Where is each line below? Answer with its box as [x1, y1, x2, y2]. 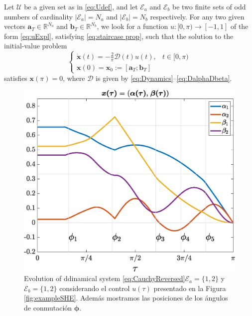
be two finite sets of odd [172, 1, 246, 11]
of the [230, 21, 249, 31]
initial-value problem [4, 40, 67, 51]
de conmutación [24, 302, 72, 313]
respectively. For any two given [150, 11, 245, 21]
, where [63, 72, 85, 83]
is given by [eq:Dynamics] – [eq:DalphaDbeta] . [96, 72, 232, 83]
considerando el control [59, 283, 130, 293]
